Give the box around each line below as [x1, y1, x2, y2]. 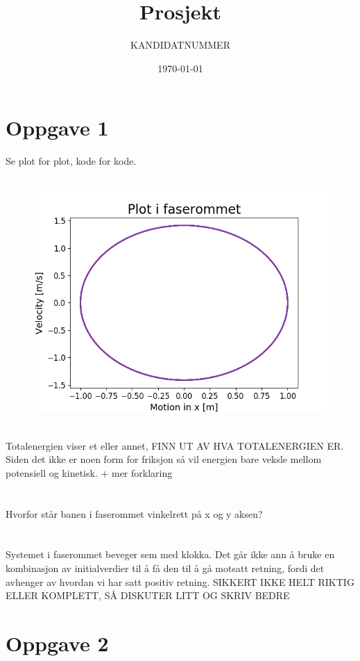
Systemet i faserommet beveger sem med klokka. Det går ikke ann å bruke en [6, 547, 335, 562]
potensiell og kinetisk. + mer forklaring [6, 465, 173, 480]
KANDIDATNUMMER [130, 38, 230, 52]
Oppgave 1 [6, 113, 109, 142]
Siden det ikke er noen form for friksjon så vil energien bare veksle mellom [6, 452, 322, 466]
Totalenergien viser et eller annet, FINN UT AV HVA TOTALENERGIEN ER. [6, 438, 344, 452]
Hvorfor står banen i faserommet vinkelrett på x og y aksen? [6, 506, 263, 521]
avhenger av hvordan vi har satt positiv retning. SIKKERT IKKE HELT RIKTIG [6, 574, 354, 589]
